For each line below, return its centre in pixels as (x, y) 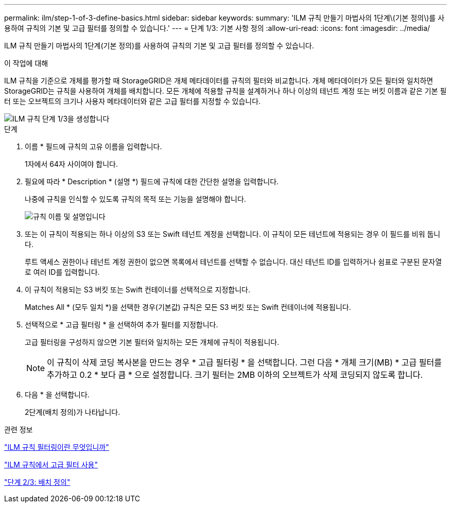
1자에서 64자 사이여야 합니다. (71, 164)
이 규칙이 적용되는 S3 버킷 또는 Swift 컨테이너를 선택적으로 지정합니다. (137, 290)
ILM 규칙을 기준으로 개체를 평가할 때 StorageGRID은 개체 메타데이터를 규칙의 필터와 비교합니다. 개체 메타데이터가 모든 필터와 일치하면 (219, 81)
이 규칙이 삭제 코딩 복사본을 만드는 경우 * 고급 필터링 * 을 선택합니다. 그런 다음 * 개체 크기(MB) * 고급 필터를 (244, 362)
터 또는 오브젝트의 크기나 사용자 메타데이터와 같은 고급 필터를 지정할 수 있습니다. (133, 101)
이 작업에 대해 (26, 63)
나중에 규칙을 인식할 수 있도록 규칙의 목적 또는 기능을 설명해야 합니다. (135, 199)
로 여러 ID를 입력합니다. (62, 272)
